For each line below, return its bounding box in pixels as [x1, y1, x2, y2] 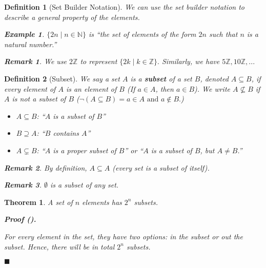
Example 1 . [4, 29, 45, 39]
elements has [82, 196, 122, 207]
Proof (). [4, 214, 36, 224]
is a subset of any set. [50, 179, 119, 190]
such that [209, 29, 238, 39]
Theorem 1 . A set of [4, 196, 73, 207]
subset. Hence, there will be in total [4, 241, 115, 252]
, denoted [200, 73, 229, 84]
